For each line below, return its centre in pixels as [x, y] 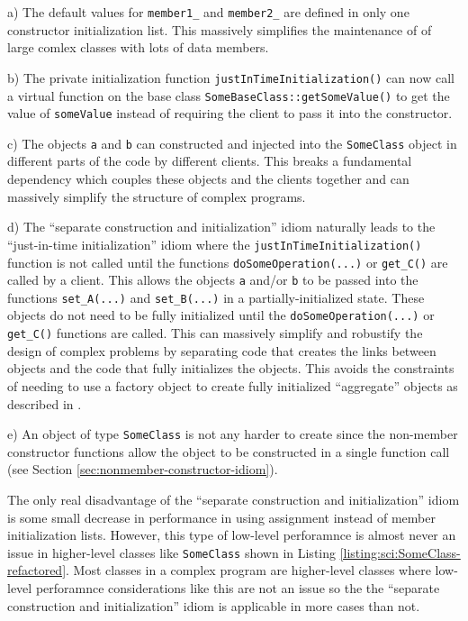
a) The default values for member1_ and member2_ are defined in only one [208, 12]
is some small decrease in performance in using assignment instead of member [221, 517]
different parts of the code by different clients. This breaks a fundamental [210, 161]
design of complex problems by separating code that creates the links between [222, 350]
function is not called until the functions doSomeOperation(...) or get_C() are [228, 262]
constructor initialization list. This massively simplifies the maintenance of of [220, 29]
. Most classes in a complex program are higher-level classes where [248, 570]
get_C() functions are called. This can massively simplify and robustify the [215, 333]
